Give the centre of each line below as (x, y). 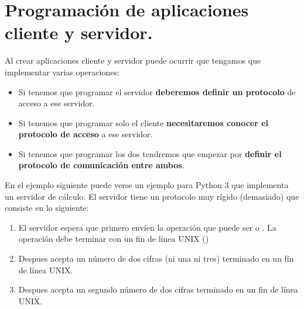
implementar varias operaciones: (62, 72)
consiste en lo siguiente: (47, 208)
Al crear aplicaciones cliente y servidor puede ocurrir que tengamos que (133, 60)
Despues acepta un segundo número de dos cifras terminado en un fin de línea (158, 289)
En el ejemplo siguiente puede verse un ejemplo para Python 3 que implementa (147, 185)
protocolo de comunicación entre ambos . (101, 165)
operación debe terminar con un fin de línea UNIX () (114, 239)
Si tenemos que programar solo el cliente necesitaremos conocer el (144, 122)
